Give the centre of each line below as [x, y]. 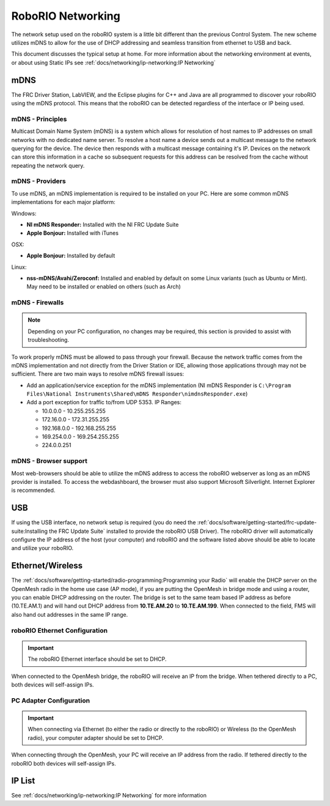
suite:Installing [30, 531]
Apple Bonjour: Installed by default [71, 256]
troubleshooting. [49, 340]
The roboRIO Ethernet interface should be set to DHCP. [97, 659]
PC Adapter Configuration [51, 700]
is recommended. [33, 491]
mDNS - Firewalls [38, 303]
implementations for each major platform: [63, 202]
